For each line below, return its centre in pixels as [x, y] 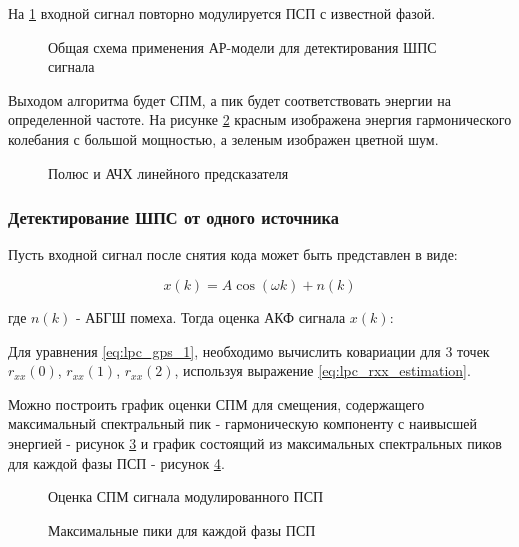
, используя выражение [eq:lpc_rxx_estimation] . [322, 370]
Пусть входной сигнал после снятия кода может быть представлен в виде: [233, 254]
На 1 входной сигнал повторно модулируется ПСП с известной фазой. [222, 13]
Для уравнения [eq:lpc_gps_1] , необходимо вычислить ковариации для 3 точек [249, 350]
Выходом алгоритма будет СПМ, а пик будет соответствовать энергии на [229, 99]
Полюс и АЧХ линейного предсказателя [168, 172]
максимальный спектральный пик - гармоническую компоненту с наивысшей [242, 423]
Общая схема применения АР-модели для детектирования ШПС [242, 46]
